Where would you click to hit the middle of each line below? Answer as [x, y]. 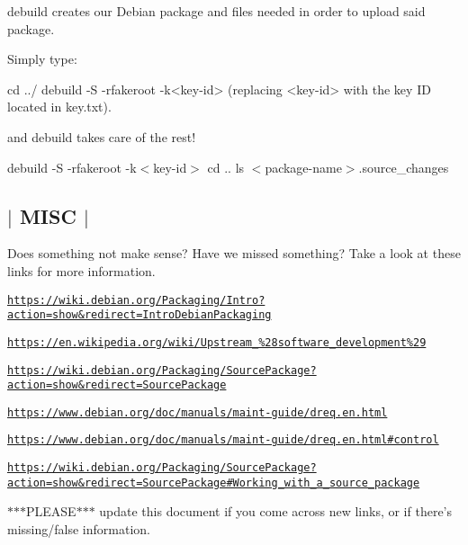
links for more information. [81, 270]
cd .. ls [226, 167]
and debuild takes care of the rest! [102, 136]
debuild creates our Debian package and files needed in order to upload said [216, 11]
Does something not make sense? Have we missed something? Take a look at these [234, 253]
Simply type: [42, 59]
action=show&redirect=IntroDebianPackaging [139, 315]
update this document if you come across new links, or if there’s [276, 511]
